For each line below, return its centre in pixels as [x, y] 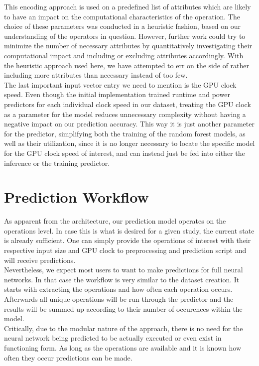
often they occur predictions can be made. [68, 357]
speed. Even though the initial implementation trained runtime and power [117, 94]
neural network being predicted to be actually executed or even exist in [113, 338]
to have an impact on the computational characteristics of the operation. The [122, 16]
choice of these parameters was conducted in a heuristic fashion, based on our [123, 26]
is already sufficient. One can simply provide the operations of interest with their [128, 240]
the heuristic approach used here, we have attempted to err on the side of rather [127, 65]
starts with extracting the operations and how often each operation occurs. [118, 289]
